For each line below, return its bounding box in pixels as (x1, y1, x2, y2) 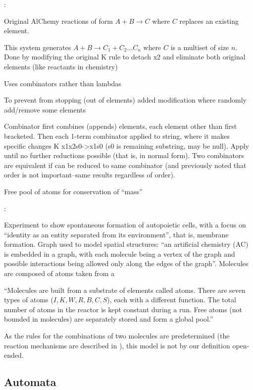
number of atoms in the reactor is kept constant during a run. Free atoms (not (4, 304, 243, 314)
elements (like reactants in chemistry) (4, 61, 118, 71)
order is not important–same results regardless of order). (4, 169, 175, 180)
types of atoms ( (4, 294, 53, 305)
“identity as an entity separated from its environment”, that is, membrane (4, 229, 229, 239)
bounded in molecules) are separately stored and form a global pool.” (4, 314, 213, 324)
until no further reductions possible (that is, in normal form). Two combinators (4, 150, 244, 161)
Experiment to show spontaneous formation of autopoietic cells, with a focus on (4, 220, 246, 230)
